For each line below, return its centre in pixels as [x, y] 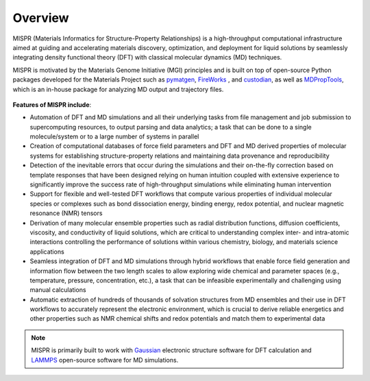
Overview [41, 18]
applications [47, 251]
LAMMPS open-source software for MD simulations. [105, 360]
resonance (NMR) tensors [66, 213]
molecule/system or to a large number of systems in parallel [114, 136]
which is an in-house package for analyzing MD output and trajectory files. [118, 89]
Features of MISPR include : [52, 105]
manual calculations [58, 290]
